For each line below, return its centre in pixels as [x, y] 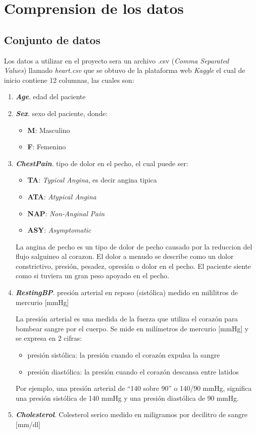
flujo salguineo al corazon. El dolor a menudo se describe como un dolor [125, 256]
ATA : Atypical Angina [62, 196]
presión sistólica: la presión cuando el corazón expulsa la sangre [124, 355]
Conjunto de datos [52, 39]
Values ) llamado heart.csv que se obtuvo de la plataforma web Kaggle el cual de [125, 70]
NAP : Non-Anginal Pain [66, 213]
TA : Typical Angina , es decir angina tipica [92, 180]
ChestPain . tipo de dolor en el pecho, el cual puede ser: [102, 163]
